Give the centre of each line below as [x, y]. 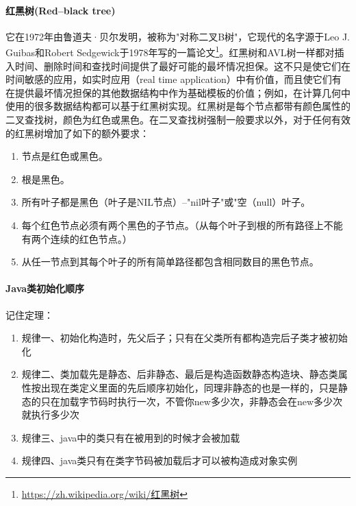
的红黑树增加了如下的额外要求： [77, 133]
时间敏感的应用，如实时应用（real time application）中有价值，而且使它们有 [174, 79]
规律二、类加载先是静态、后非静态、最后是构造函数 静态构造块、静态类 [180, 374]
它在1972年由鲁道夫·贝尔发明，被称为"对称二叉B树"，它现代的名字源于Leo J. [178, 36]
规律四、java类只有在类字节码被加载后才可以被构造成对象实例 [160, 460]
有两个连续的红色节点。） [77, 238]
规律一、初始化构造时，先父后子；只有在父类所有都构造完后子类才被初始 [185, 338]
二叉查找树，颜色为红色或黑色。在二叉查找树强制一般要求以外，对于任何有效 [178, 120]
